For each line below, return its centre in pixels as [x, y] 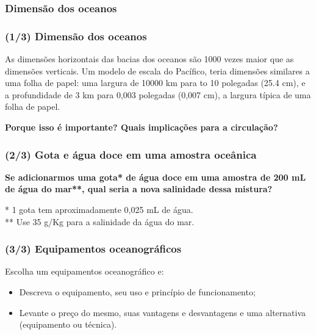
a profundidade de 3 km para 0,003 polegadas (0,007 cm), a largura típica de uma [158, 94]
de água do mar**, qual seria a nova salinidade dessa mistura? [139, 189]
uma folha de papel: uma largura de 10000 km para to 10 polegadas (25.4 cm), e [155, 83]
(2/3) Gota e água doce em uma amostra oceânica [131, 154]
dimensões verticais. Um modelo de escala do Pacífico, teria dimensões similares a [157, 70]
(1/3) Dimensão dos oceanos [76, 36]
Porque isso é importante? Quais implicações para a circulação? [142, 127]
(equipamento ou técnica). [68, 324]
